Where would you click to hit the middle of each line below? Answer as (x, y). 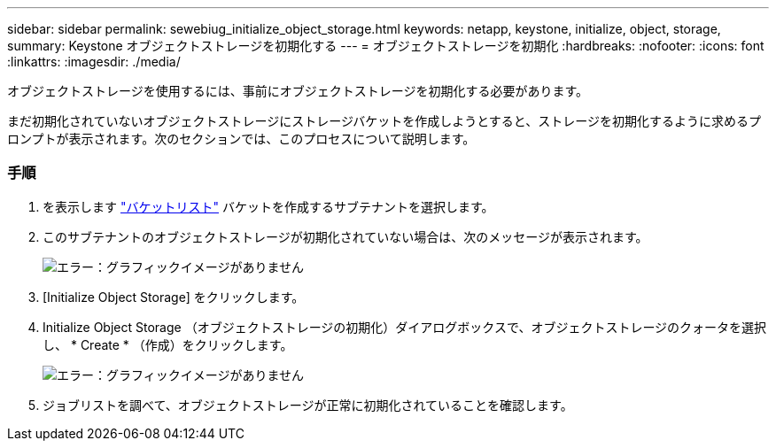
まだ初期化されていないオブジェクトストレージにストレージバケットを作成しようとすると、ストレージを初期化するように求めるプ (384, 121)
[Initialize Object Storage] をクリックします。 (174, 297)
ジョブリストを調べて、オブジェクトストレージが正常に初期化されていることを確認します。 (308, 405)
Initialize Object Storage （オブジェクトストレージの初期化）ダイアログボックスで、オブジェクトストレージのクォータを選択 (405, 327)
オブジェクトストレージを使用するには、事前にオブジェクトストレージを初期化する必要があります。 (298, 91)
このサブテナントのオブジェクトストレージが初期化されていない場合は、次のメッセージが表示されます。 (345, 236)
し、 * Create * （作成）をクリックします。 (168, 344)
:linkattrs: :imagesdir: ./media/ (94, 62)
